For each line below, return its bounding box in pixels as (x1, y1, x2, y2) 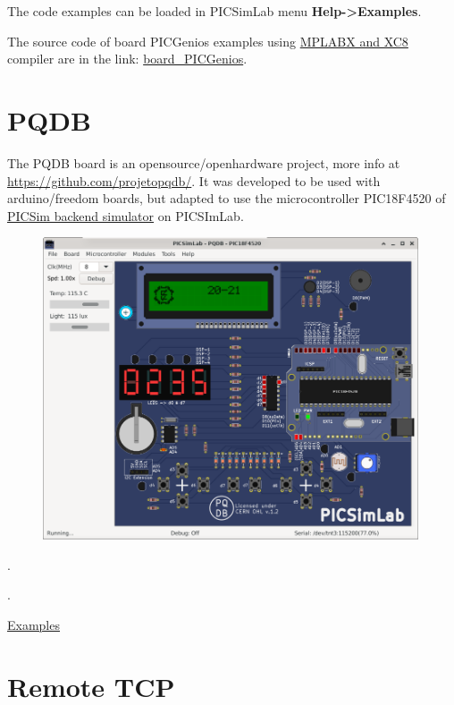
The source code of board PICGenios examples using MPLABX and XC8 (7, 31, 408, 50)
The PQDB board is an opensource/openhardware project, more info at (7, 153, 400, 172)
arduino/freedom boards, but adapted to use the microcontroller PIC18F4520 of (7, 189, 446, 208)
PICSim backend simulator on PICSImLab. (7, 206, 244, 225)
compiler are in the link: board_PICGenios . (7, 49, 248, 68)
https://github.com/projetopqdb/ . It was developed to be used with (7, 171, 381, 190)
